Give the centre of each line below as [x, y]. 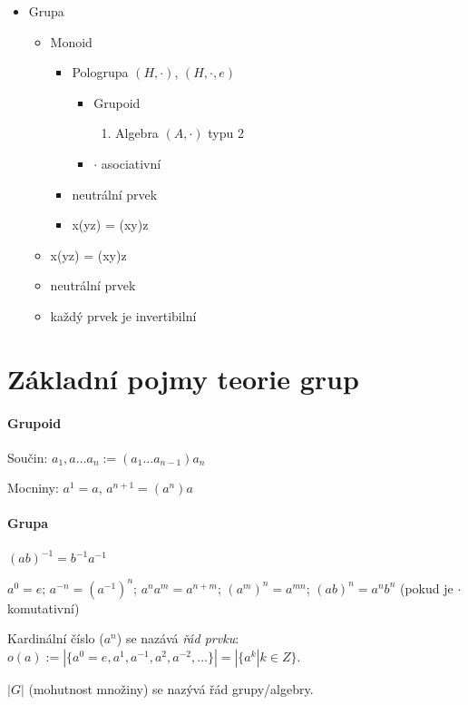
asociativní [131, 163]
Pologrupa [100, 72]
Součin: [28, 457]
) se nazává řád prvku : [178, 638]
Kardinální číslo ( [56, 638]
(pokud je [426, 587]
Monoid [71, 41]
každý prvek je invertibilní [123, 315]
